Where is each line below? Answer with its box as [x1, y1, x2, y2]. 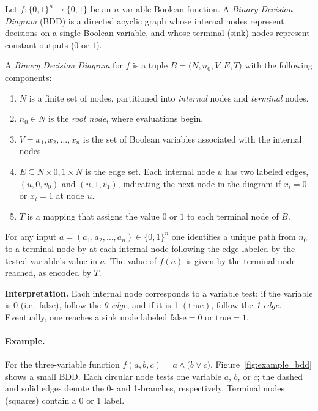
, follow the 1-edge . [211, 298, 282, 311]
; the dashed [257, 369, 303, 382]
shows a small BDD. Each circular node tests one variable [5, 369, 221, 382]
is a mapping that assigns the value [27, 209, 160, 222]
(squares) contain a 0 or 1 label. [5, 394, 125, 407]
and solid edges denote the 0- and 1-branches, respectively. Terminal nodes [5, 382, 285, 394]
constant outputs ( [5, 38, 75, 51]
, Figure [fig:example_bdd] [210, 358, 312, 371]
